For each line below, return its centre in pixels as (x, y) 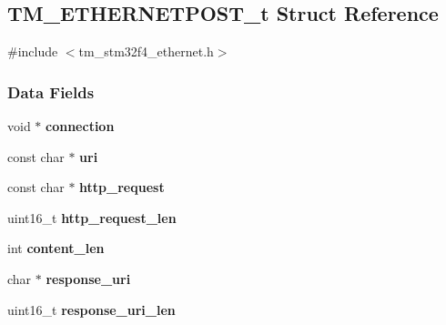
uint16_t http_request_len (92, 217)
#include (33, 51)
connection (80, 126)
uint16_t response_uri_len (91, 309)
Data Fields (51, 91)
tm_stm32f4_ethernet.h (146, 51)
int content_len (56, 248)
